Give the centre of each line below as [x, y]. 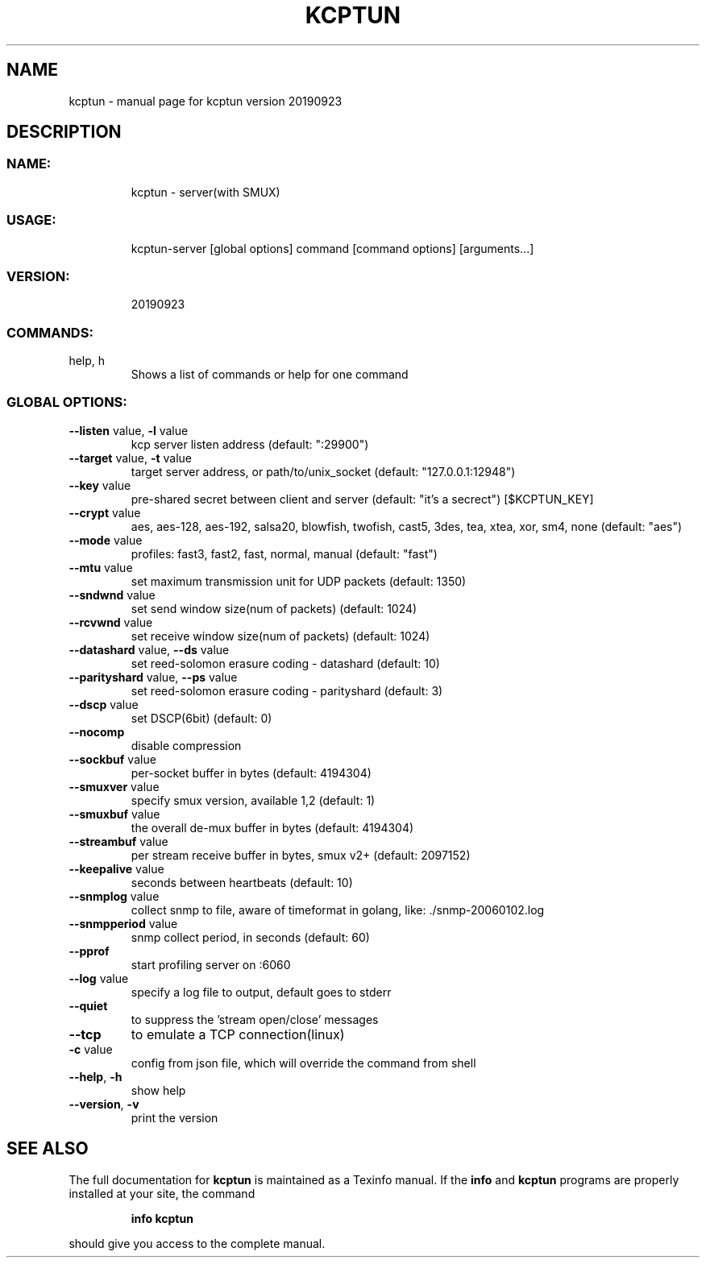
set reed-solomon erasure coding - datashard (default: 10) [285, 663]
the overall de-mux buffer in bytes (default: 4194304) [272, 827]
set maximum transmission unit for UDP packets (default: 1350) [299, 581]
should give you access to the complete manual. [197, 1243]
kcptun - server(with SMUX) [206, 192]
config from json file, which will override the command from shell [303, 1063]
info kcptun [162, 1218]
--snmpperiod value [123, 923]
